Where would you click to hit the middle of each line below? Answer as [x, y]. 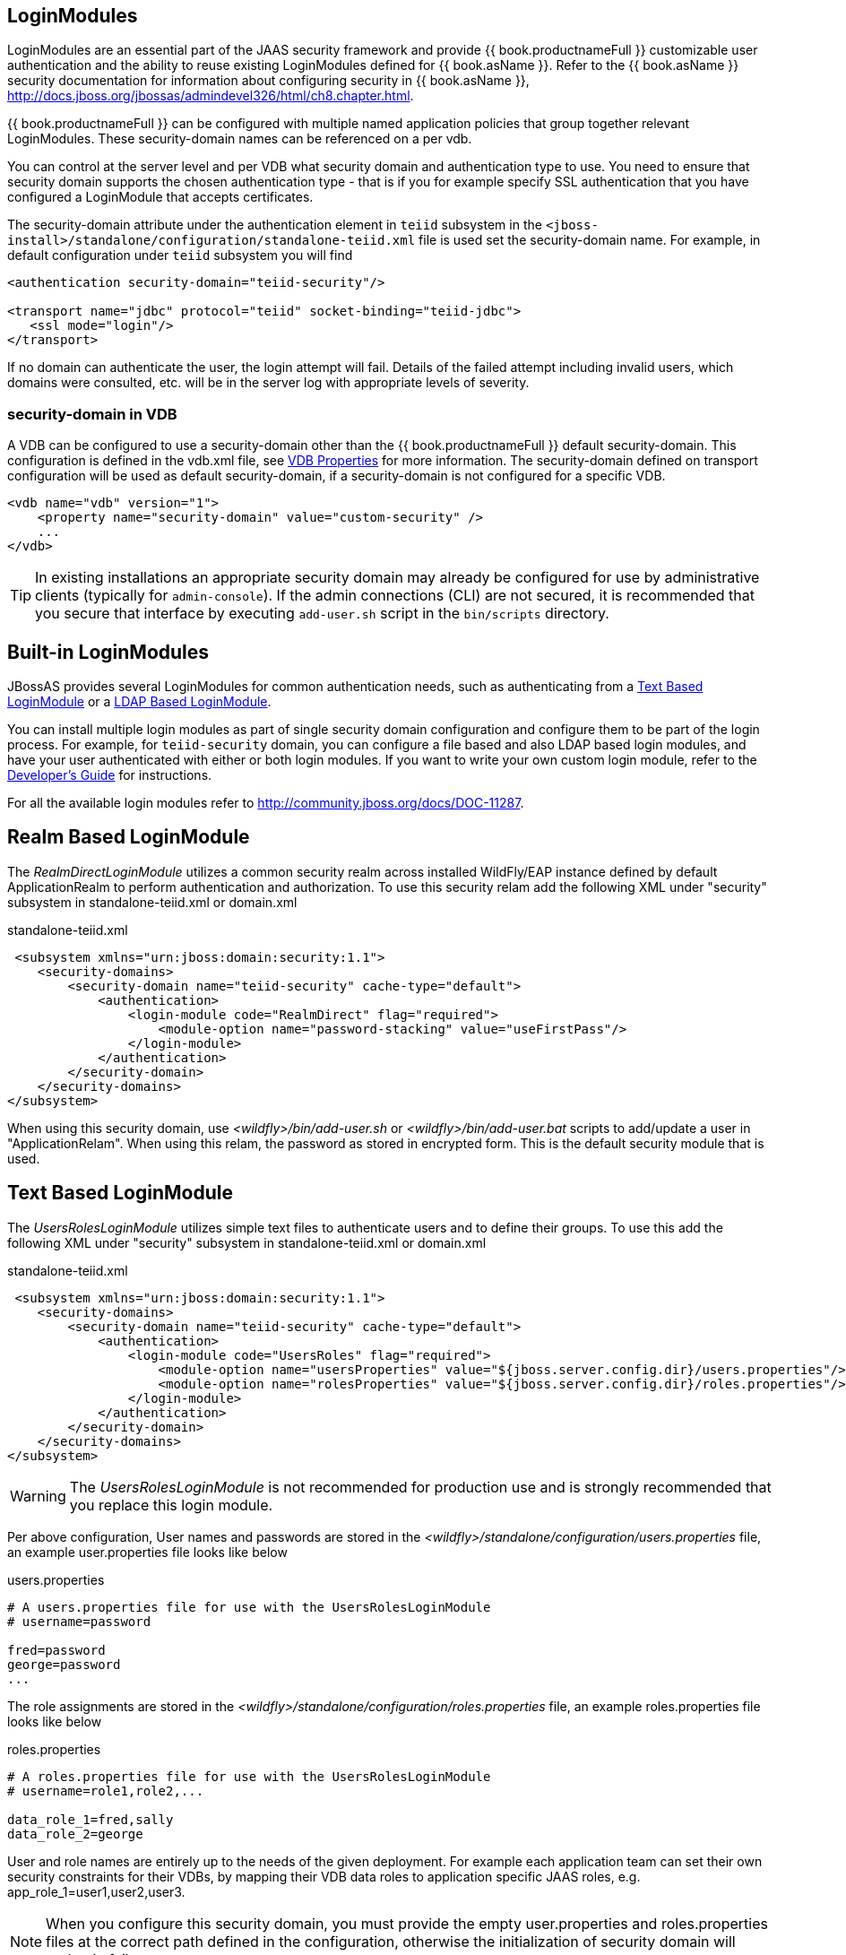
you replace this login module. [171, 1505]
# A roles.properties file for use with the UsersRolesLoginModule [249, 1776]
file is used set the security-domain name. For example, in [590, 240]
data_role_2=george [75, 1834]
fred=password [56, 1650]
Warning [38, 1496]
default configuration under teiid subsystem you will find [180, 255]
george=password [64, 1664]
